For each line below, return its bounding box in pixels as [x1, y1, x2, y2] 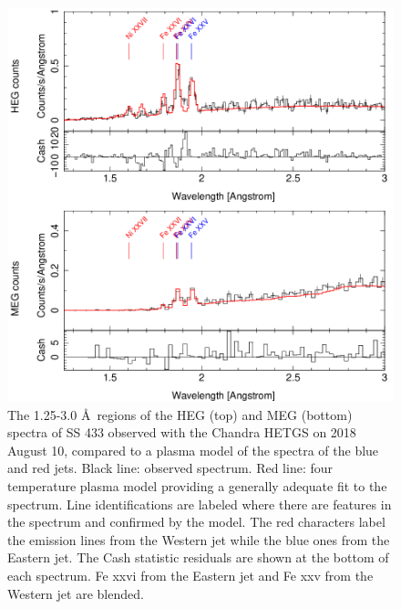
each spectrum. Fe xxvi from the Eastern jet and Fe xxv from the [7, 566, 374, 585]
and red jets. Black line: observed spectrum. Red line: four [7, 458, 333, 478]
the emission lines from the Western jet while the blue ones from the [7, 530, 390, 549]
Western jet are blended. [7, 583, 144, 603]
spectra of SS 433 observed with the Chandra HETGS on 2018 [7, 423, 356, 442]
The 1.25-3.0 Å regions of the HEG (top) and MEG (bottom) [7, 404, 353, 424]
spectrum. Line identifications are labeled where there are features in [7, 494, 392, 513]
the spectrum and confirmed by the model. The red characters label [7, 512, 386, 531]
